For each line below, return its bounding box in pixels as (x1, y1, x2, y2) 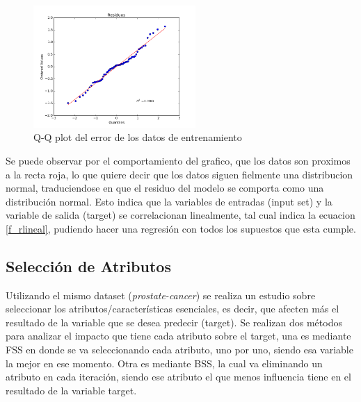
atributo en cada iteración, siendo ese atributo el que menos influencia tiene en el (6, 369, 351, 384)
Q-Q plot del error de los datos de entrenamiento (33, 130, 242, 144)
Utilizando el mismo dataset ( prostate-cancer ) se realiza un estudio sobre (6, 287, 316, 302)
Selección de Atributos (6, 255, 171, 276)
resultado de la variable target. (6, 383, 137, 397)
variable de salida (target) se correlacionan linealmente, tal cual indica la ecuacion (6, 208, 355, 222)
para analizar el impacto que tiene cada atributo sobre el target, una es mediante (6, 328, 351, 343)
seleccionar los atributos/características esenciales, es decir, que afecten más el (6, 301, 339, 316)
